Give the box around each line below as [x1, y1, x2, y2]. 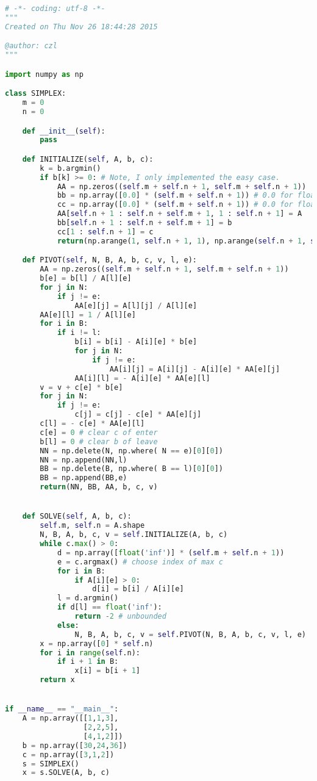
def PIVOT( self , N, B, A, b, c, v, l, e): [22, 256, 198, 265]
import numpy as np [5, 70, 84, 79]
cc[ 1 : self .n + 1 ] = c [57, 227, 154, 236]
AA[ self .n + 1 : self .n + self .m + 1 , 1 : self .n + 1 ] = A [57, 209, 302, 218]
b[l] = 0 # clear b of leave [40, 437, 158, 446]
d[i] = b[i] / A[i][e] [92, 585, 184, 594]
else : [57, 621, 79, 630]
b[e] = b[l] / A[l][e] [40, 274, 132, 283]
